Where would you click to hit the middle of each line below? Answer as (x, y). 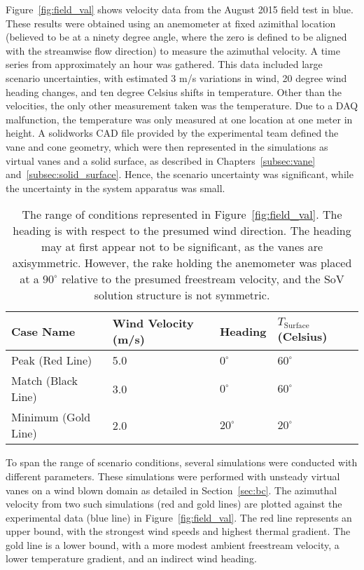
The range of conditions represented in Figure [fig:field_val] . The (182, 215)
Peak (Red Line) (52, 360)
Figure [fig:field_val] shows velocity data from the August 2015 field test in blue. (180, 9)
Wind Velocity (153, 323)
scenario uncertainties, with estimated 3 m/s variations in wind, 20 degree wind (176, 77)
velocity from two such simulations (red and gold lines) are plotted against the (174, 504)
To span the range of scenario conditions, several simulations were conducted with (182, 462)
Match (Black (44, 381)
